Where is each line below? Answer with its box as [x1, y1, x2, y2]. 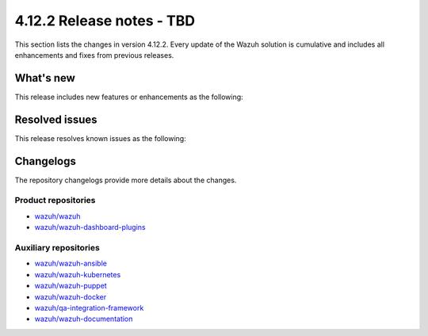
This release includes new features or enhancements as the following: [14, 92, 243, 101]
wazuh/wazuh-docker [34, 292, 107, 301]
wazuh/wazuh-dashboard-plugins [34, 223, 146, 232]
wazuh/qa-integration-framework [34, 303, 144, 312]
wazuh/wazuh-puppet [34, 281, 107, 291]
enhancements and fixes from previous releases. [14, 50, 174, 59]
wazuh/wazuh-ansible [34, 258, 107, 269]
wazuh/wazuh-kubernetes [34, 269, 121, 279]
